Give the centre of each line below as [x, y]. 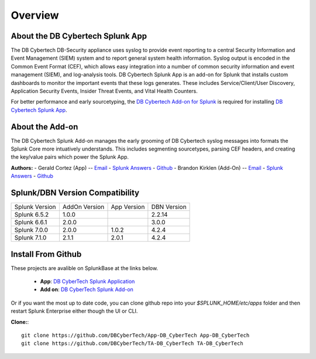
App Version [128, 207]
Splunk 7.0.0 [31, 230]
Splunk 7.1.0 [30, 238]
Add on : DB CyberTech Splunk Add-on [87, 289]
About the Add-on [44, 127]
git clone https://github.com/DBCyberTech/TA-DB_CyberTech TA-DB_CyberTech [132, 343]
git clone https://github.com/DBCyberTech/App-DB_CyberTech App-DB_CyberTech [135, 336]
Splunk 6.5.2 [32, 215]
